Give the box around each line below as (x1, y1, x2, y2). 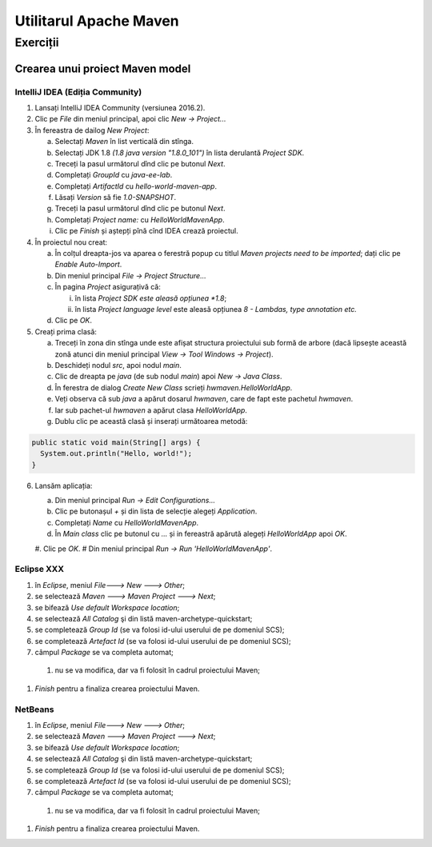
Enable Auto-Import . (54, 260, 122, 270)
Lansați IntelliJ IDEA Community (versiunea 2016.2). (34, 102, 206, 112)
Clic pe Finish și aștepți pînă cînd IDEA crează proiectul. (54, 226, 239, 236)
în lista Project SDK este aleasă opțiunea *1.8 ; (74, 293, 227, 303)
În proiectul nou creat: (34, 237, 108, 247)
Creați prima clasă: (34, 326, 98, 336)
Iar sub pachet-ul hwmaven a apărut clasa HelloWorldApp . (54, 405, 248, 415)
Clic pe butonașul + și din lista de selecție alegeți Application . (54, 506, 258, 516)
